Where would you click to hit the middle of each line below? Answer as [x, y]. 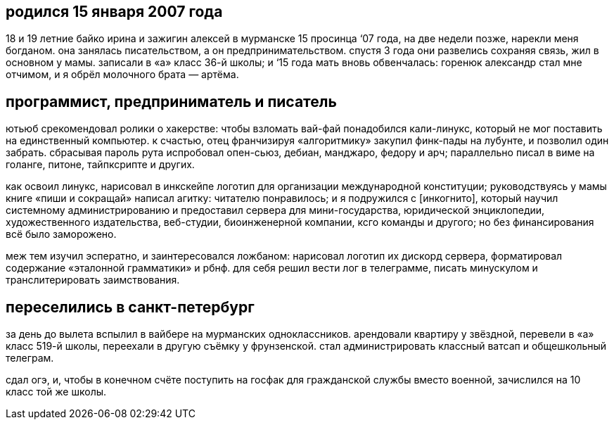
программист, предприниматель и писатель [171, 101]
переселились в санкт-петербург [130, 307]
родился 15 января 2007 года [114, 12]
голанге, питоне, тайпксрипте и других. [100, 165]
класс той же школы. [56, 392]
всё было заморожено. [61, 234]
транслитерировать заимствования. [93, 280]
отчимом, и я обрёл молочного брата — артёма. [122, 75]
